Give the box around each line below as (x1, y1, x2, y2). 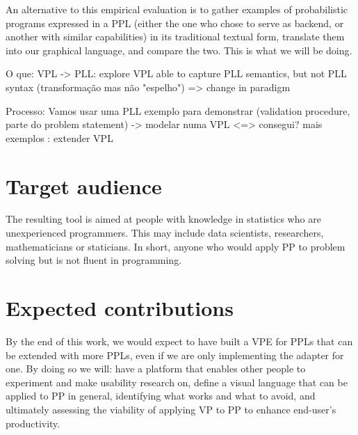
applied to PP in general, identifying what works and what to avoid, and (6, 388, 316, 403)
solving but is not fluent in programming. (6, 253, 182, 267)
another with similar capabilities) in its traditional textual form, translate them (6, 29, 345, 44)
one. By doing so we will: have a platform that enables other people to (6, 361, 306, 376)
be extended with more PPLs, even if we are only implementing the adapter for (6, 347, 344, 362)
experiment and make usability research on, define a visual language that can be (6, 374, 348, 389)
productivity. (6, 416, 60, 430)
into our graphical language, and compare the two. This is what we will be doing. (6, 42, 352, 57)
